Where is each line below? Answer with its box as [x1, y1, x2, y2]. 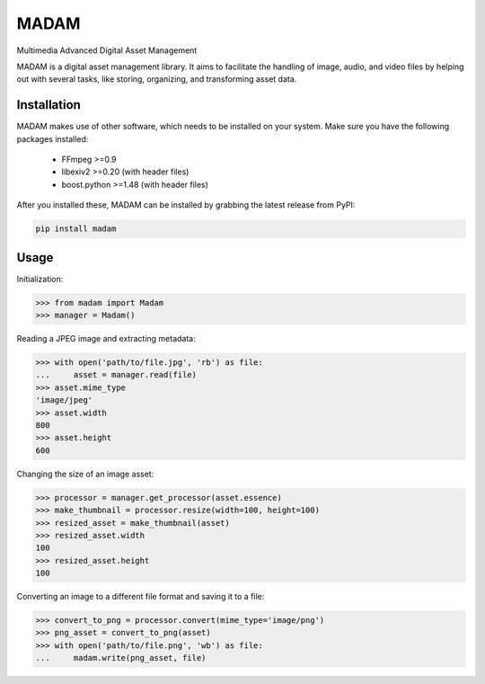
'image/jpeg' [35, 395, 93, 405]
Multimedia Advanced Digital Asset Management [16, 45, 198, 56]
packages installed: [16, 133, 89, 144]
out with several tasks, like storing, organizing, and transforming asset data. [16, 74, 297, 84]
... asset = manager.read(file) [35, 369, 198, 380]
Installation [16, 97, 81, 112]
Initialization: [16, 273, 64, 284]
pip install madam [35, 224, 117, 234]
